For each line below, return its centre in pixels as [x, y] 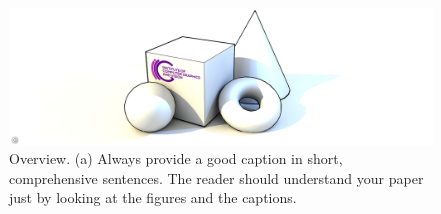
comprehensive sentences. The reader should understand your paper [216, 177]
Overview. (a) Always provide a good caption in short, [176, 158]
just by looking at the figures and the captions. [153, 197]
